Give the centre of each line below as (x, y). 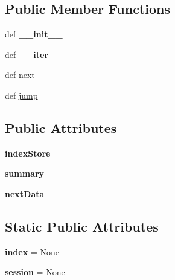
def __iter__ (34, 54)
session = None (35, 272)
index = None (32, 251)
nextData (25, 193)
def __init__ (34, 34)
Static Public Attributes (82, 226)
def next (20, 75)
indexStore (28, 153)
